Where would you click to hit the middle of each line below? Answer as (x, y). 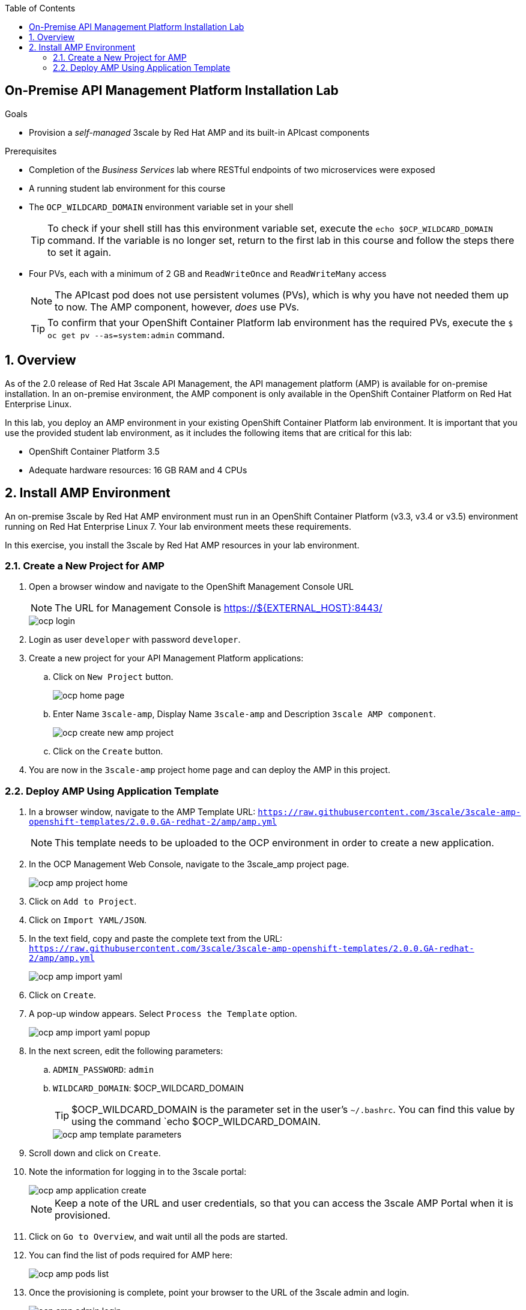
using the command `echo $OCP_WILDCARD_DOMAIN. (196, 1122)
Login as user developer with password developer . (135, 640)
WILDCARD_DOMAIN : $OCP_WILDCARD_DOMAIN (148, 1088)
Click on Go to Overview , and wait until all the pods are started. (158, 1237)
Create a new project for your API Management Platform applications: (166, 658)
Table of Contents (40, 8)
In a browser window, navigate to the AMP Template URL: (142, 812)
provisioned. (83, 1215)
